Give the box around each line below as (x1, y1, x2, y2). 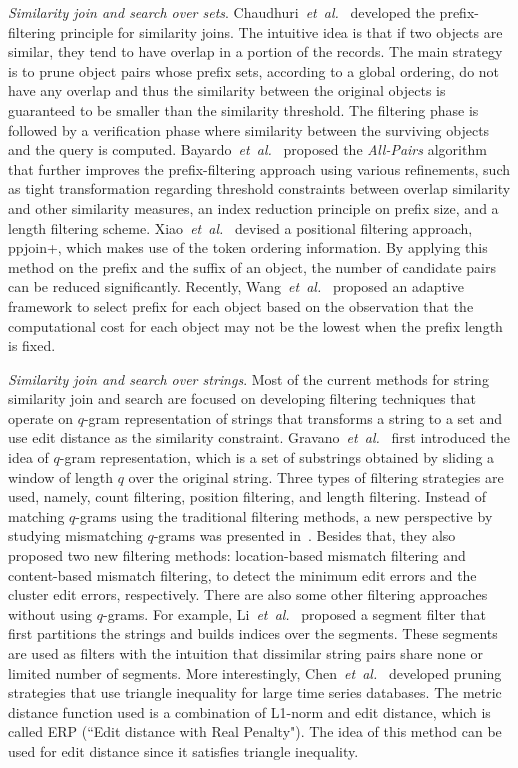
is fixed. (8, 335, 56, 356)
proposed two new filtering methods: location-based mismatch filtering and (8, 545, 466, 566)
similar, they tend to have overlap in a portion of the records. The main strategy (8, 41, 503, 62)
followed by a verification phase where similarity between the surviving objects (8, 119, 490, 140)
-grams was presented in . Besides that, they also (153, 525, 456, 546)
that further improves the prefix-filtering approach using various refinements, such (8, 158, 511, 179)
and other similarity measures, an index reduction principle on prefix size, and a (8, 197, 499, 218)
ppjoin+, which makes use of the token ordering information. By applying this (8, 237, 488, 258)
